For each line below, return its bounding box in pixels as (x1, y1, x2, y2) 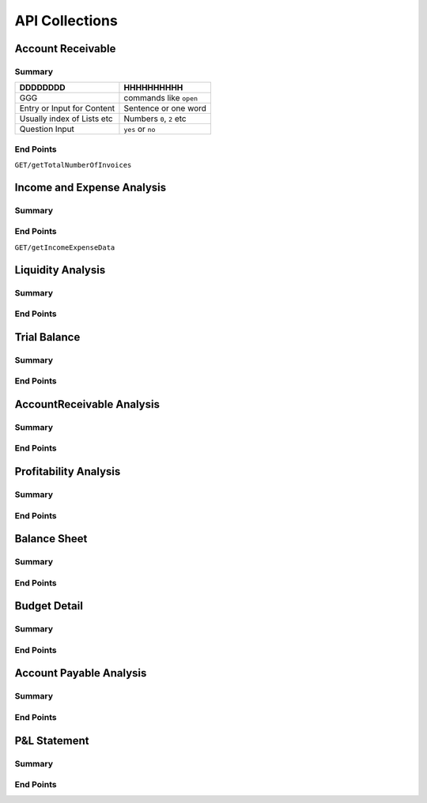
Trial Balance (14, 330, 81, 344)
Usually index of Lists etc (19, 113, 114, 124)
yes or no (123, 123, 156, 134)
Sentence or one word (123, 103, 207, 114)
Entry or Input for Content (19, 103, 115, 114)
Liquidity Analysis (14, 263, 106, 277)
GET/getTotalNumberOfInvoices (14, 160, 132, 170)
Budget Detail (14, 599, 83, 613)
